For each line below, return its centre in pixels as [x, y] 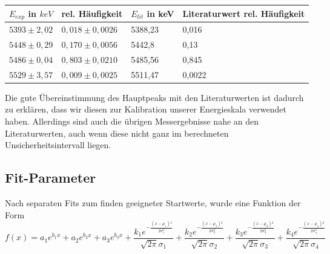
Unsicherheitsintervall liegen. [58, 145]
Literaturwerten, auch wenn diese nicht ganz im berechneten [117, 133]
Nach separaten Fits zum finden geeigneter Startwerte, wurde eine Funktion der [153, 203]
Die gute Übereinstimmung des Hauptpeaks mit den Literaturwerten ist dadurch [154, 97]
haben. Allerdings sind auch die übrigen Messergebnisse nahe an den [132, 121]
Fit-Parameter [51, 177]
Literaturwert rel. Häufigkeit [244, 13]
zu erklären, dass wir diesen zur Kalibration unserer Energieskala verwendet [146, 109]
